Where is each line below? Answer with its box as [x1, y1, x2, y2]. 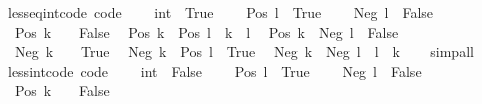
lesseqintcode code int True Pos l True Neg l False [7, 2, 434, 22]
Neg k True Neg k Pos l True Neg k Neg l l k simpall [14, 41, 474, 62]
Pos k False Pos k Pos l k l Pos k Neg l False [14, 21, 399, 42]
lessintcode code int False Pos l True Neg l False [7, 60, 422, 81]
